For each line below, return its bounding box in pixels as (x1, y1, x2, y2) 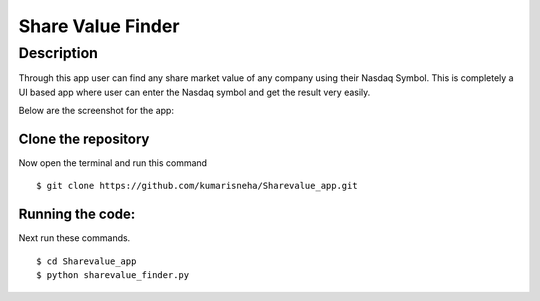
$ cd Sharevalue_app (36, 255, 137, 267)
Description (18, 44, 99, 62)
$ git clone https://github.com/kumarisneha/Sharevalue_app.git (36, 180, 359, 192)
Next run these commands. (18, 232, 131, 244)
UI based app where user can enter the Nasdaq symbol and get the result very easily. (18, 86, 371, 98)
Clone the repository (18, 130, 150, 147)
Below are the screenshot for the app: (18, 105, 175, 117)
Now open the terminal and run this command (18, 157, 208, 169)
